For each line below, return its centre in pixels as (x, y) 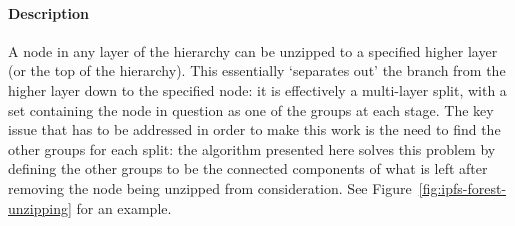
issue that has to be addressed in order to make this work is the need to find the (254, 129)
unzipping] (40, 207)
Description (49, 12)
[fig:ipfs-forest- (462, 187)
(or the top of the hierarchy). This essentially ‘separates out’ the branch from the (257, 70)
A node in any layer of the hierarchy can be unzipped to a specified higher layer (253, 50)
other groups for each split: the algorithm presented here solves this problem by (252, 148)
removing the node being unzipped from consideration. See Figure (210, 187)
